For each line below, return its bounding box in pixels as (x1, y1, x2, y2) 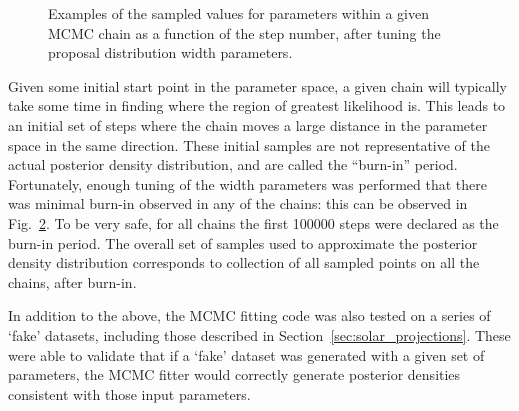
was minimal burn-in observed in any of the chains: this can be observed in (8, 193, 468, 214)
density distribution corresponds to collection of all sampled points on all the (8, 252, 480, 273)
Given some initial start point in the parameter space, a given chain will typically (8, 75, 507, 96)
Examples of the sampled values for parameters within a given (48, 3, 429, 23)
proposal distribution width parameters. (48, 42, 293, 63)
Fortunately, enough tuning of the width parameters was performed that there (8, 173, 487, 194)
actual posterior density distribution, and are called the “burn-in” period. (8, 154, 458, 175)
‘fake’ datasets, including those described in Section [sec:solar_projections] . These (8, 324, 511, 345)
